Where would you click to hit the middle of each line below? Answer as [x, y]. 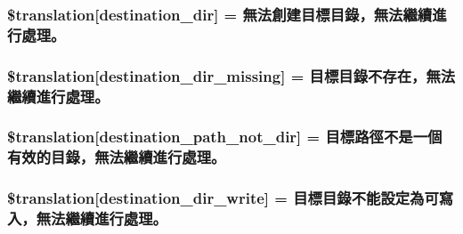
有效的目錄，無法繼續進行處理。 [117, 157]
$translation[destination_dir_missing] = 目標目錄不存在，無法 [231, 75]
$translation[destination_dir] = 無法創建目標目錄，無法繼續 [220, 14]
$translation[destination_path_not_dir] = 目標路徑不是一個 [225, 137]
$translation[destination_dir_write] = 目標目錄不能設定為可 [223, 198]
